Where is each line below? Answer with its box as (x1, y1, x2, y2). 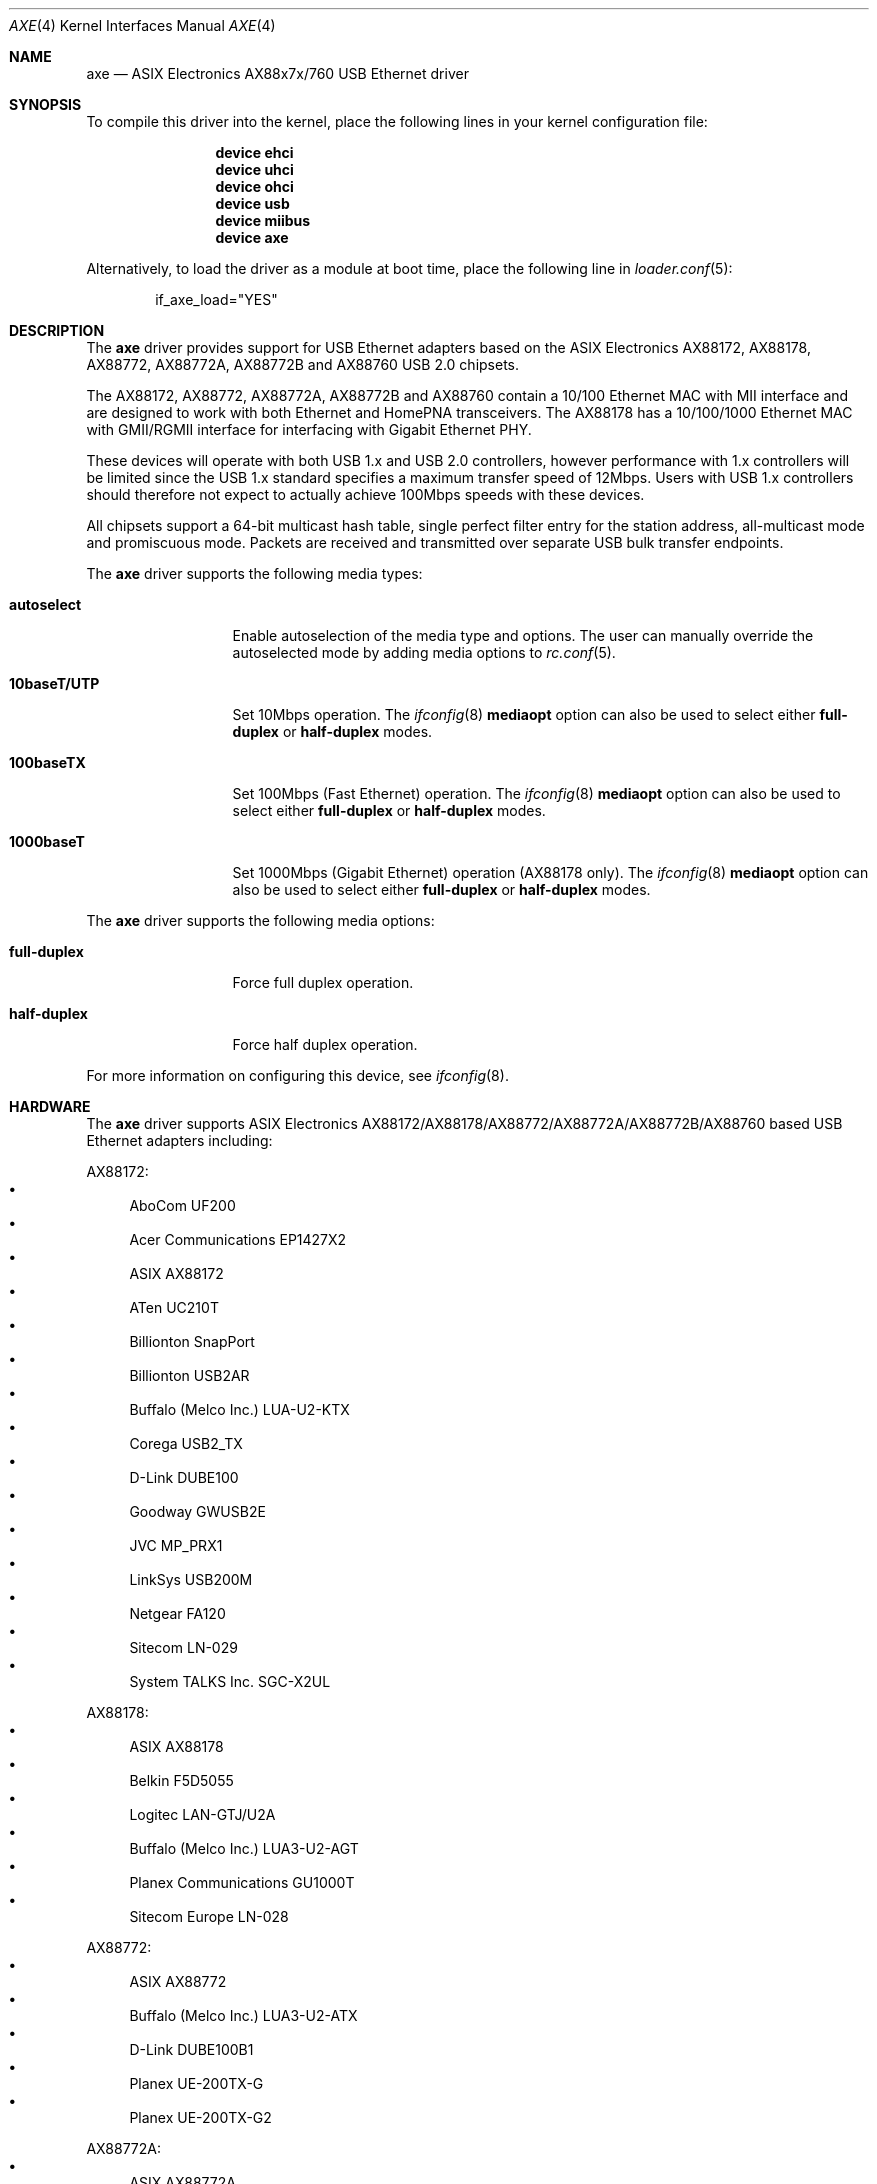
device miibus (215, 212, 311, 229)
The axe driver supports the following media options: (86, 912, 435, 929)
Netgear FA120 (129, 1605, 226, 1622)
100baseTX (9, 754, 86, 771)
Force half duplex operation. (232, 1036, 418, 1053)
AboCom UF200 (129, 1197, 236, 1214)
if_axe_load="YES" (155, 291, 278, 308)
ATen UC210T (129, 1299, 219, 1316)
